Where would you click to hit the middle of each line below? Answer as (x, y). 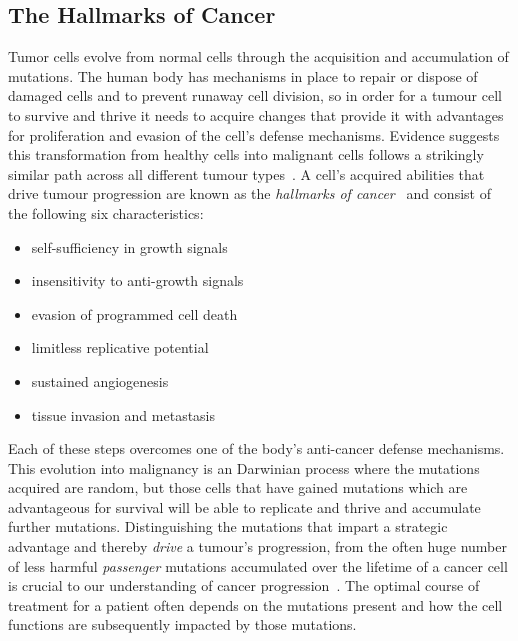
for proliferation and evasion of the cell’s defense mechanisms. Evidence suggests (254, 134)
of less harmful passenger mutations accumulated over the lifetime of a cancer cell (258, 565)
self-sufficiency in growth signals (129, 246)
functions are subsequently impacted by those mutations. (182, 624)
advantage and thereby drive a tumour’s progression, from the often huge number (257, 546)
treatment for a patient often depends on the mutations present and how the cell (255, 604)
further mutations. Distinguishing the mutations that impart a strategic (228, 526)
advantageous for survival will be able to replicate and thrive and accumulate (244, 506)
